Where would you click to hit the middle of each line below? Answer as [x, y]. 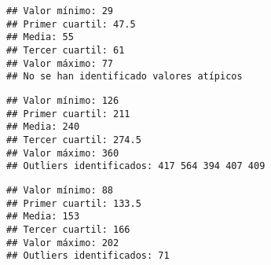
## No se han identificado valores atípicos [125, 77]
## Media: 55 [40, 37]
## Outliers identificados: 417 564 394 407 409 [136, 166]
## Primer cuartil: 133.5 [74, 203]
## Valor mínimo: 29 [60, 11]
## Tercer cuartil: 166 [68, 229]
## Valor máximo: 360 [63, 153]
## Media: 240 [43, 127]
